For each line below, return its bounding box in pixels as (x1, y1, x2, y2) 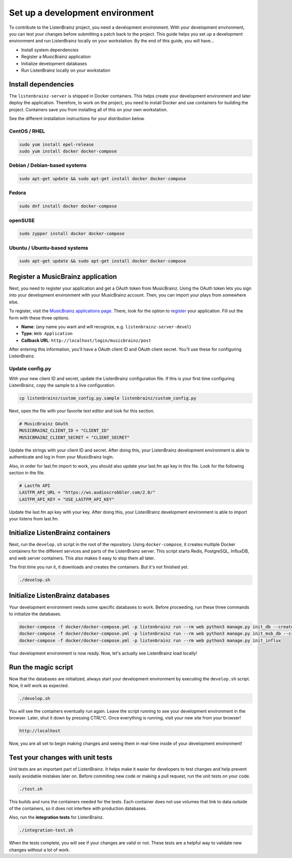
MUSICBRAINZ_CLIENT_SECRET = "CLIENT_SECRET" (19, 435, 130, 440)
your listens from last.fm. (9, 516, 59, 522)
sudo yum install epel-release (19, 141, 94, 147)
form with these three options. (9, 315, 70, 320)
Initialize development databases (21, 60, 87, 66)
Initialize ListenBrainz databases (9, 591, 110, 599)
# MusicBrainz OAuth (19, 421, 68, 426)
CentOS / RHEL (9, 127, 45, 134)
